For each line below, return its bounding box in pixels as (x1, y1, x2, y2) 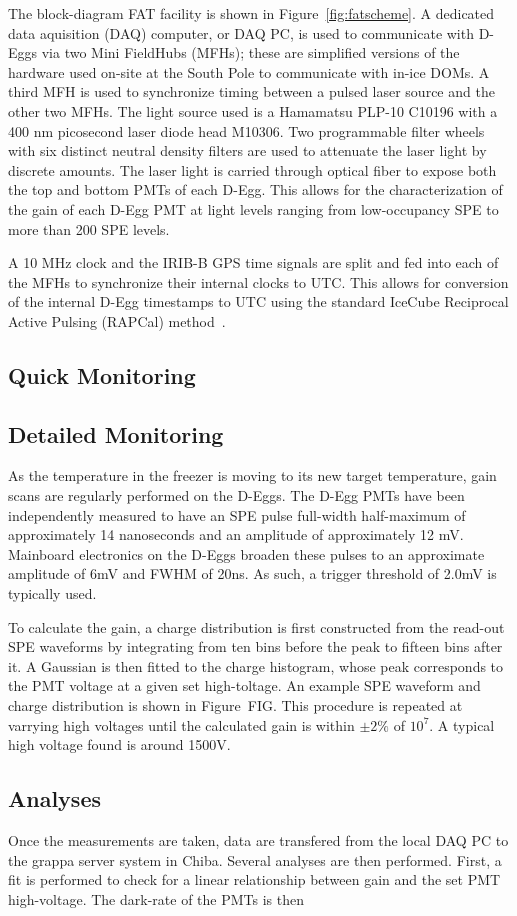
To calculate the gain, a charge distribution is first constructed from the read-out (8, 616, 505, 637)
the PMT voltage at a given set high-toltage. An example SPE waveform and (8, 675, 481, 696)
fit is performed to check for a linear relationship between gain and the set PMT (8, 869, 501, 890)
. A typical (429, 714, 495, 735)
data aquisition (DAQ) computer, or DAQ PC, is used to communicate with (8, 22, 474, 43)
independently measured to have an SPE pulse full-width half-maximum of (8, 504, 466, 525)
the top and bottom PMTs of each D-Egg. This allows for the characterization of (8, 179, 503, 200)
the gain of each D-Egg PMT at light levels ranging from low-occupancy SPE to (8, 198, 499, 219)
